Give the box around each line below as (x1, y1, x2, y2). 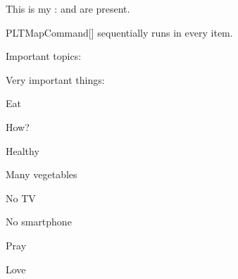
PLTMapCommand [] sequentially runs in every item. (6, 25, 233, 39)
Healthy (6, 143, 39, 158)
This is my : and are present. (6, 1, 130, 15)
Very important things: (6, 72, 105, 87)
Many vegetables (6, 167, 77, 182)
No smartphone (6, 214, 72, 229)
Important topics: (6, 49, 82, 63)
